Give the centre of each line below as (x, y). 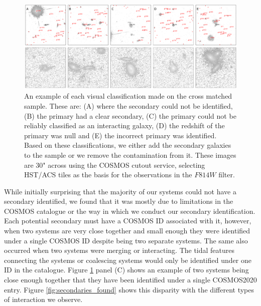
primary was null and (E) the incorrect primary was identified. (120, 135)
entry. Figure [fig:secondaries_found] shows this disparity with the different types (129, 289)
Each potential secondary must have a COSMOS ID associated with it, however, (128, 221)
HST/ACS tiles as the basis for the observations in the (108, 175)
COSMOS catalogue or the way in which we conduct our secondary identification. (130, 211)
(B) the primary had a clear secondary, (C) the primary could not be (130, 115)
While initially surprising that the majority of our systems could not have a (120, 191)
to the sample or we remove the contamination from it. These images (130, 155)
